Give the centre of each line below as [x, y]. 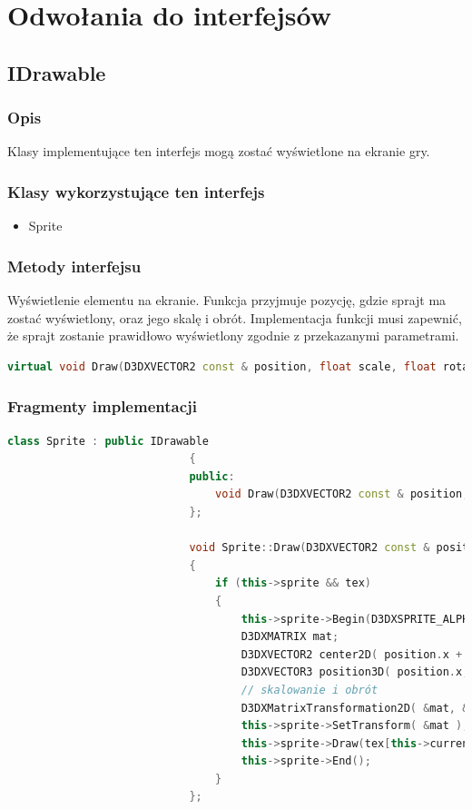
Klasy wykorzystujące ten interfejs [136, 191]
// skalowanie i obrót [310, 690]
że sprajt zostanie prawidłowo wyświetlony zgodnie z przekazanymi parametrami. [233, 335]
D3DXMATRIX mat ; [290, 637]
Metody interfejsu [74, 266]
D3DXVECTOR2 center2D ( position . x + [352, 654]
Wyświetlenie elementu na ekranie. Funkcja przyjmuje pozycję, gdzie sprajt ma [227, 300]
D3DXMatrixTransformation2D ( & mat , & [355, 708]
